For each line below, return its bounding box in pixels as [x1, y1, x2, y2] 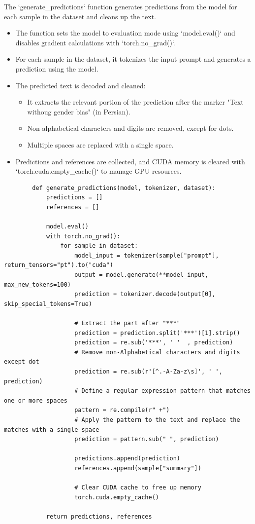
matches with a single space [4, 426, 99, 433]
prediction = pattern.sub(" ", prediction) [74, 436, 219, 443]
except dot [4, 358, 39, 366]
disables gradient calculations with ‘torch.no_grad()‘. [15, 37, 175, 47]
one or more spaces [4, 397, 67, 404]
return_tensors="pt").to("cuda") [4, 262, 113, 269]
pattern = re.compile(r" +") [74, 407, 170, 414]
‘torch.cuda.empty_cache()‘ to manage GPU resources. [15, 166, 182, 176]
